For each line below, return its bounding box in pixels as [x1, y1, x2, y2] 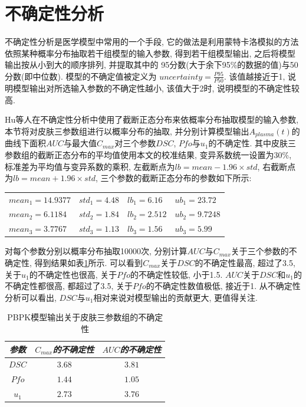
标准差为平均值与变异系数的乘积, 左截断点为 [5, 160, 175, 172]
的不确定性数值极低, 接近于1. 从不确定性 [146, 280, 301, 292]
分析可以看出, [5, 291, 57, 303]
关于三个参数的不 [231, 245, 297, 257]
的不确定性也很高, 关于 [29, 268, 117, 280]
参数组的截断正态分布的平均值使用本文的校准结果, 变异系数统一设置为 [5, 149, 274, 161]
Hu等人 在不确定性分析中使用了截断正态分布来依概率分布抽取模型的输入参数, [5, 113, 299, 126]
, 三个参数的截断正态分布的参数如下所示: [96, 172, 252, 184]
